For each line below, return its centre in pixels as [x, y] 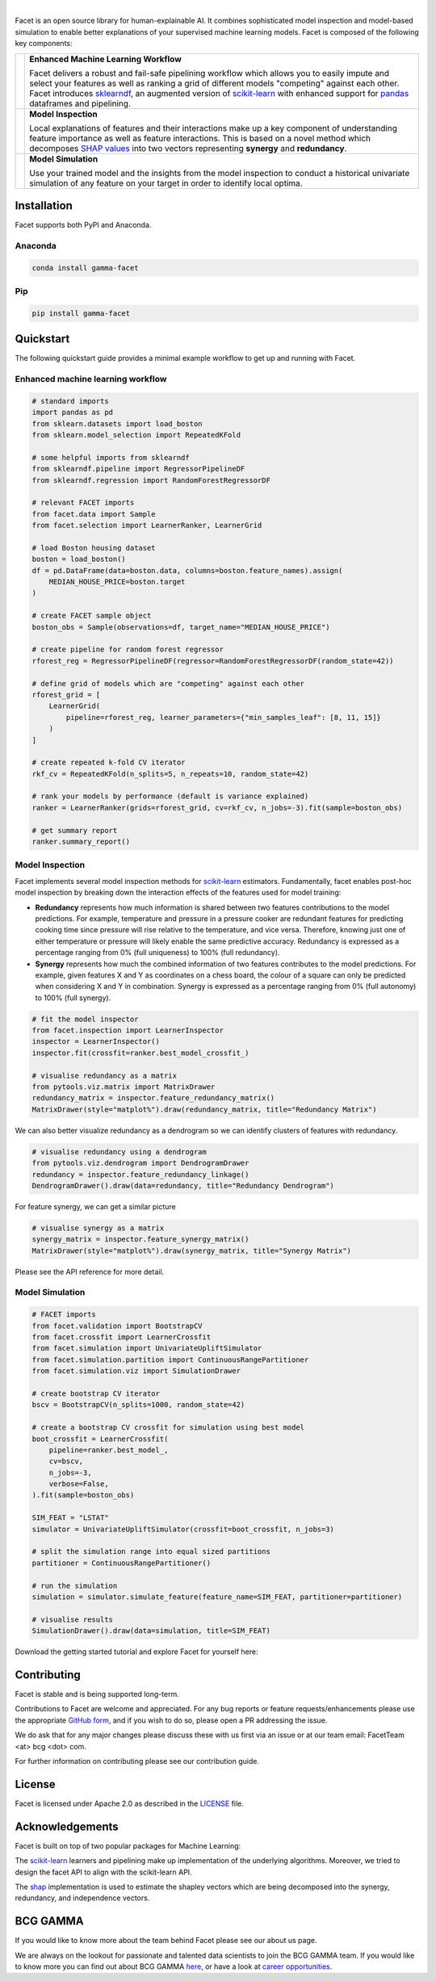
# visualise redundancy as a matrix [105, 1075]
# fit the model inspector [85, 1019]
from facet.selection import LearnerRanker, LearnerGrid [147, 526]
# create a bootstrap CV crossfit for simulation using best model [168, 1428]
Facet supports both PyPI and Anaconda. [83, 225]
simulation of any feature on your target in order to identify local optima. [166, 183]
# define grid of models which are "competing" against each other [168, 683]
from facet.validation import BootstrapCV [117, 1326]
